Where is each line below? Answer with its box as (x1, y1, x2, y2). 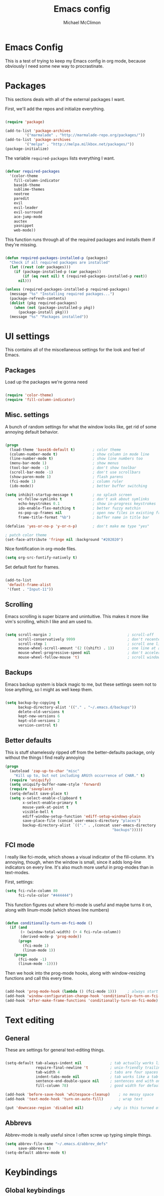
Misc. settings (5, 411, 49, 419)
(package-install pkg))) (18, 310, 69, 315)
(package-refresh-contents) (9, 296, 67, 301)
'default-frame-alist (7, 582, 51, 587)
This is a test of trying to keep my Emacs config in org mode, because (5, 58, 146, 64)
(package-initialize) (5, 146, 49, 151)
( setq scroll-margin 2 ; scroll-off (5, 632, 154, 637)
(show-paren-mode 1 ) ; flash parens (9, 474, 123, 479)
